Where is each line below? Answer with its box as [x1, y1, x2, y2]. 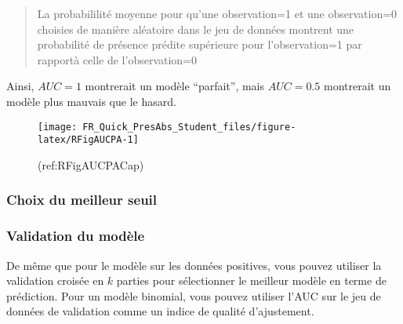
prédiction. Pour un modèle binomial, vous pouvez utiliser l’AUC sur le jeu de [6, 287, 381, 304]
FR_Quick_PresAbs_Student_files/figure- [82, 121, 296, 133]
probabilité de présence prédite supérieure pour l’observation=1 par [37, 36, 362, 53]
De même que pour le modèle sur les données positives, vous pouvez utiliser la [6, 257, 382, 273]
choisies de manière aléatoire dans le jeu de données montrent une [37, 20, 354, 37]
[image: [38, 121, 78, 133]
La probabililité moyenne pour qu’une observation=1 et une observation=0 [37, 5, 398, 21]
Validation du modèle [6, 226, 145, 246]
